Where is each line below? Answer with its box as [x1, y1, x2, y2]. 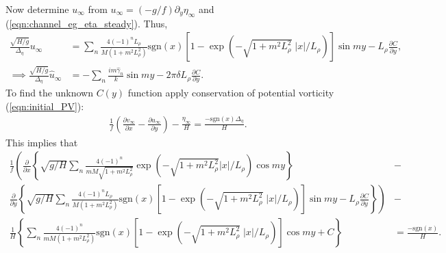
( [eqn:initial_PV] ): [5, 98, 84, 113]
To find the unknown [5, 85, 93, 100]
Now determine [5, 2, 69, 16]
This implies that [5, 135, 78, 149]
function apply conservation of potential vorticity [127, 85, 334, 100]
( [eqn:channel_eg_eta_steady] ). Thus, [5, 16, 168, 30]
